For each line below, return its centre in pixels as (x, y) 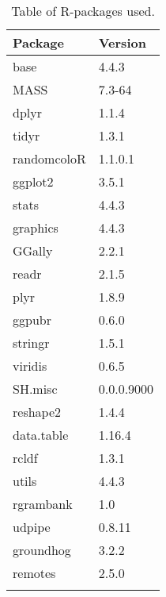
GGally (33, 250)
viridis (30, 366)
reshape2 (37, 412)
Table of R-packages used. (83, 11)
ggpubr (32, 320)
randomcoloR (49, 158)
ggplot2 (33, 181)
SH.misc (35, 389)
